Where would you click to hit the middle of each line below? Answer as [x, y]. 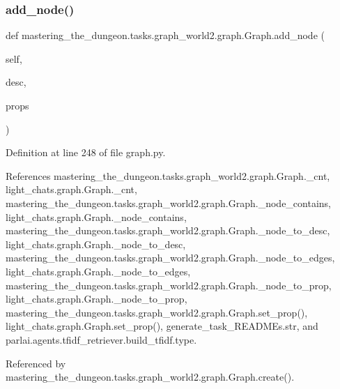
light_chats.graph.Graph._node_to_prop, [96, 299]
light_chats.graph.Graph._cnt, [71, 189]
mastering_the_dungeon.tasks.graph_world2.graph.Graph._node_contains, [168, 203]
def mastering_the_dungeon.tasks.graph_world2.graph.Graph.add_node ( [165, 35]
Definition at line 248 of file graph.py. [86, 152]
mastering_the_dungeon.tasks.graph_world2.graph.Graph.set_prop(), [157, 312]
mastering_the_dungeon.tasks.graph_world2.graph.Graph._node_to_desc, [168, 230]
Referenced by [36, 363]
